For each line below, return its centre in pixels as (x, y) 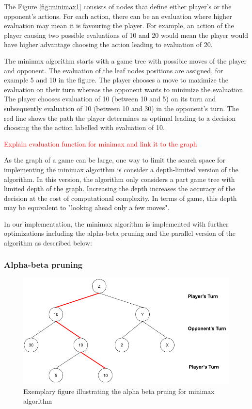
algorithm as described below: (48, 243)
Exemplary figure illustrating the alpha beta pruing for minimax (119, 391)
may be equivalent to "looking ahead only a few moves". (87, 207)
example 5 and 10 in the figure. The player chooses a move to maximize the (116, 80)
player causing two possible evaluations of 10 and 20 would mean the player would (126, 35)
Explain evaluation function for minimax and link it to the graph (101, 143)
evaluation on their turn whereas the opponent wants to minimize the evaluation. (125, 89)
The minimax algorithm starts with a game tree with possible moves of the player (125, 60)
